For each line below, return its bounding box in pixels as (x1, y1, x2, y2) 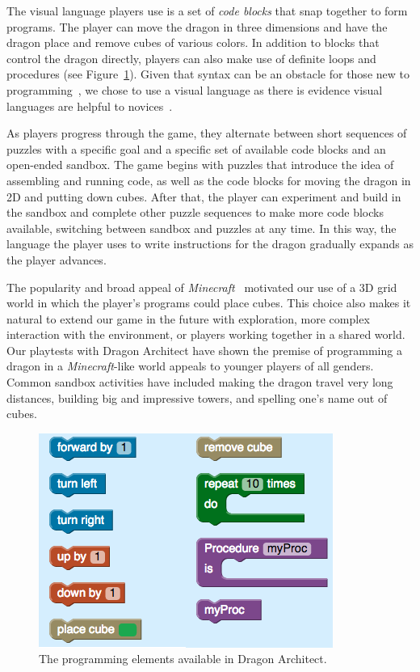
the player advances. (6, 251, 107, 268)
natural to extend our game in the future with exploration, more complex (6, 310, 370, 327)
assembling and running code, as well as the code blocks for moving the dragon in (6, 171, 411, 188)
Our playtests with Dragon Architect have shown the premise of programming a (6, 341, 402, 358)
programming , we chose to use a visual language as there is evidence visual (6, 81, 383, 98)
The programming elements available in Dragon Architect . (39, 650, 327, 667)
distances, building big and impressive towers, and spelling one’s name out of (6, 389, 388, 406)
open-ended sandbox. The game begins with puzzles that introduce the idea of (6, 156, 394, 173)
